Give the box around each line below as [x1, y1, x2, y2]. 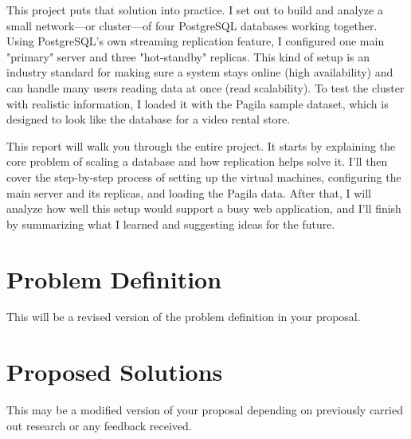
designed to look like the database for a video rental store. [6, 111, 291, 127]
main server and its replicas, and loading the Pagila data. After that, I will [6, 184, 371, 201]
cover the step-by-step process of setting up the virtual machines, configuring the [6, 168, 401, 185]
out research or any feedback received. [6, 417, 192, 433]
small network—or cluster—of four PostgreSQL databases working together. [6, 17, 378, 33]
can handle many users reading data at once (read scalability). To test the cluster [6, 79, 405, 96]
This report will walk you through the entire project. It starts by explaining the [6, 137, 396, 154]
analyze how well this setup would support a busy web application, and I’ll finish [6, 200, 401, 217]
